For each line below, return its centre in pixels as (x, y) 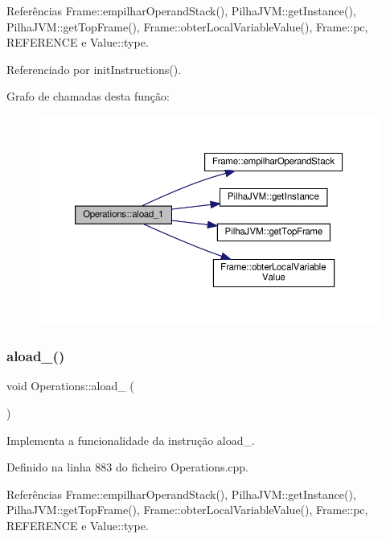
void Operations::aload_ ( (70, 386)
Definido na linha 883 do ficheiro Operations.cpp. (128, 467)
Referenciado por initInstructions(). (94, 69)
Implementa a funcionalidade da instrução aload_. (131, 440)
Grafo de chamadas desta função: (88, 96)
